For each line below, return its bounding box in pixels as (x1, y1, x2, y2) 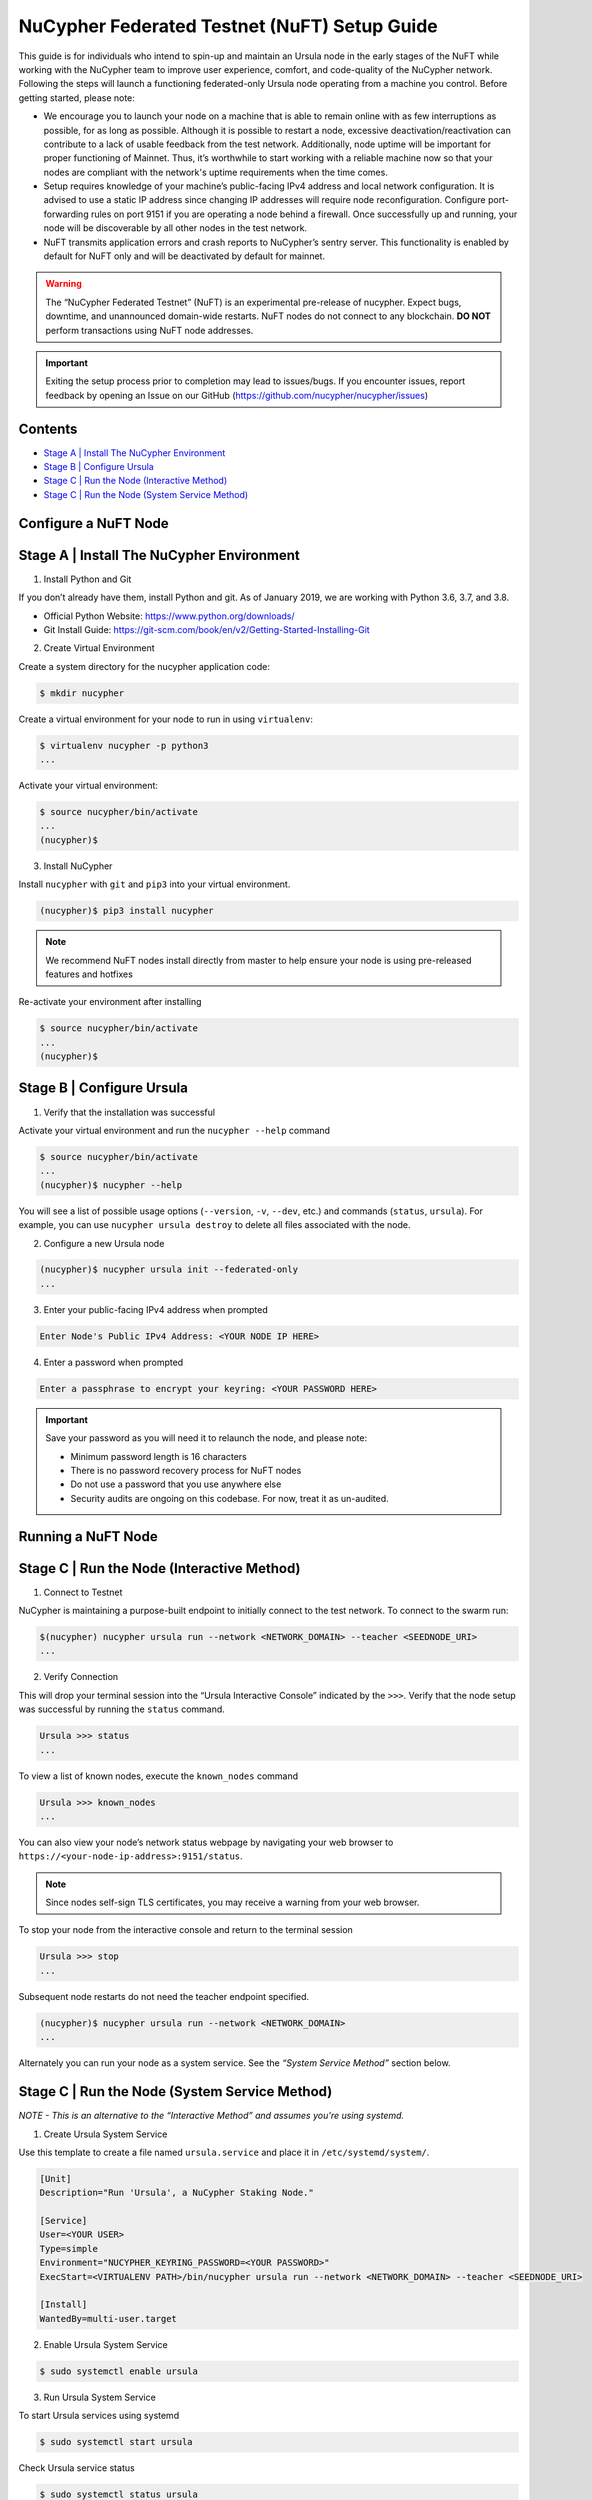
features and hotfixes (45, 968, 134, 980)
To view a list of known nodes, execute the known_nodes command (18, 1770, 299, 1782)
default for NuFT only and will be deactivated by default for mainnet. (43, 250, 325, 262)
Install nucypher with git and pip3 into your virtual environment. (18, 878, 291, 890)
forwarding (43, 208, 89, 220)
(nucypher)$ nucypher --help (39, 1179, 183, 1190)
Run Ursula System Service (43, 2391, 157, 2403)
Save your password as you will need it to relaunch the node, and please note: (45, 1432, 368, 1444)
